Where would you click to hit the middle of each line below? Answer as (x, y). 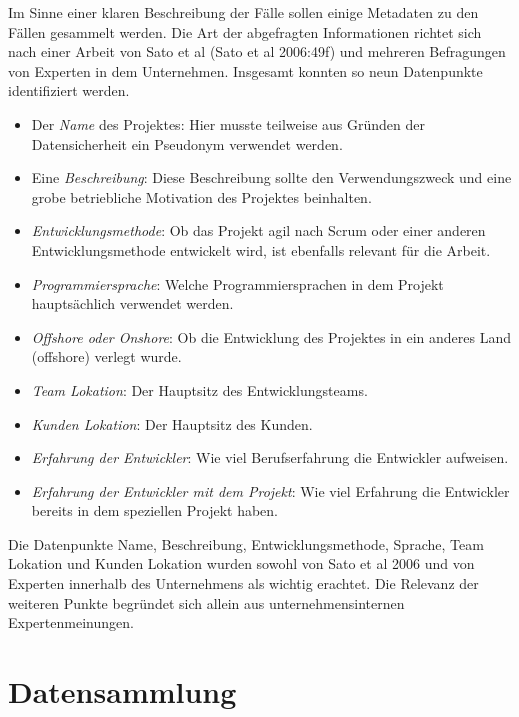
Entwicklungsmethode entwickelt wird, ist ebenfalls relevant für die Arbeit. (261, 249)
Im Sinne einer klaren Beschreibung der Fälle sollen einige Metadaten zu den (243, 12)
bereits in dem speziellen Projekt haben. (155, 510)
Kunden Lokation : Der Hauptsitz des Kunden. (172, 423)
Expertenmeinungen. (71, 622)
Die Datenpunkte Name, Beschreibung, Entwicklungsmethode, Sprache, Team (246, 543)
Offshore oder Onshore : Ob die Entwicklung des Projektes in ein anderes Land (271, 336)
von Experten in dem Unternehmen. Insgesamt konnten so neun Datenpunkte (245, 70)
